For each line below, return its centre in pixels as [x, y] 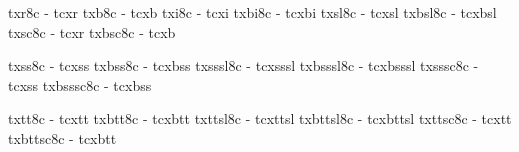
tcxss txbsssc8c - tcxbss [80, 84]
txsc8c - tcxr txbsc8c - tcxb [92, 31]
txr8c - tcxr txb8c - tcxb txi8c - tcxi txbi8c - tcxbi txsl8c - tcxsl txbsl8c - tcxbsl [252, 12]
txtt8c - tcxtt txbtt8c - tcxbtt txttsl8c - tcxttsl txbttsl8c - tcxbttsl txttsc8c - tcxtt [260, 118]
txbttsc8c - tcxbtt [62, 137]
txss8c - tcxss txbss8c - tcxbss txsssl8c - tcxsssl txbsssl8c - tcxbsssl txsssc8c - [243, 65]
